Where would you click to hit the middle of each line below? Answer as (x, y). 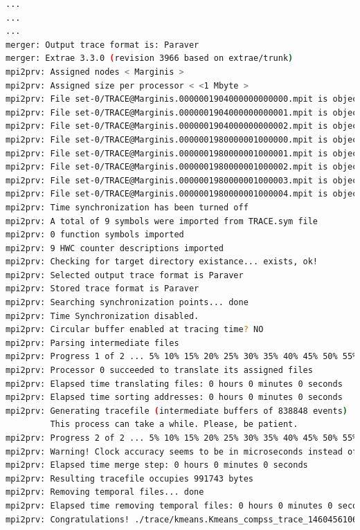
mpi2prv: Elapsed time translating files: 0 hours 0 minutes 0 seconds (174, 384)
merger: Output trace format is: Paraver (102, 45)
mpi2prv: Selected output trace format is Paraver (125, 275)
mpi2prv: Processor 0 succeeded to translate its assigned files (159, 371)
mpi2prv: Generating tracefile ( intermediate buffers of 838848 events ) (177, 411)
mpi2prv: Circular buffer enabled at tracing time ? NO (135, 330)
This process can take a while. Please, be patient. (174, 424)
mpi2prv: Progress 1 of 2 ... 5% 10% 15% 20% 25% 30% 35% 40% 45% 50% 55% (182, 357)
